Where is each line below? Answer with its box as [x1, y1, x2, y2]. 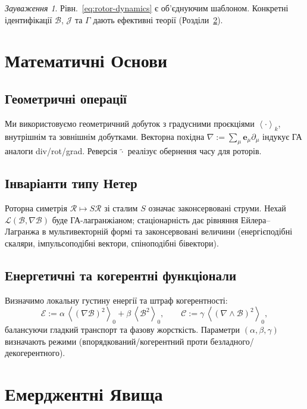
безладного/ [210, 335, 254, 347]
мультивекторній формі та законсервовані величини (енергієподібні [48, 225, 293, 238]
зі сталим [104, 202, 138, 214]
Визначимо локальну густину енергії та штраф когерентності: [5, 294, 228, 306]
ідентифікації [5, 13, 52, 26]
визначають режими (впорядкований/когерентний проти [5, 335, 208, 347]
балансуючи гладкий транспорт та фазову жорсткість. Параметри [5, 323, 240, 336]
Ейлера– [240, 213, 271, 226]
